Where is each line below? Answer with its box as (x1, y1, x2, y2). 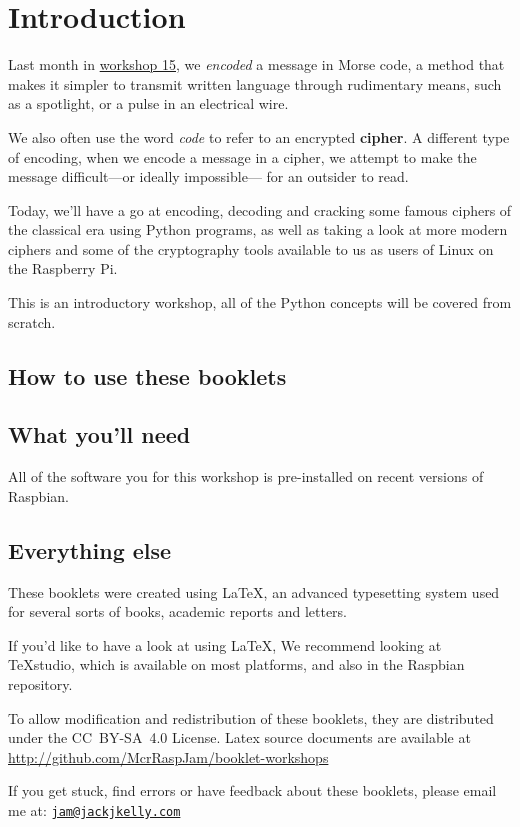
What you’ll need (8, 419, 191, 450)
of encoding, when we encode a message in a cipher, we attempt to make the (8, 146, 477, 167)
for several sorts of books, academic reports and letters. (8, 601, 348, 622)
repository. (8, 674, 73, 694)
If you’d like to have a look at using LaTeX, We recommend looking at (8, 634, 442, 655)
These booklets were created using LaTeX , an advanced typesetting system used (8, 581, 500, 602)
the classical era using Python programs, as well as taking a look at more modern (8, 219, 508, 240)
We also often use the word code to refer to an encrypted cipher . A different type (8, 126, 510, 147)
